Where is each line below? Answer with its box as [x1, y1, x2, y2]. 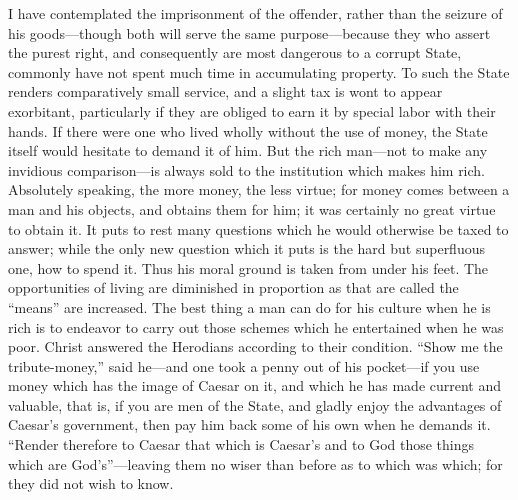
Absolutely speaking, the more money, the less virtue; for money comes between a [8, 179, 510, 200]
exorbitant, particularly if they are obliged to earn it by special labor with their [8, 100, 496, 121]
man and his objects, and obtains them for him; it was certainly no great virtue [8, 198, 496, 219]
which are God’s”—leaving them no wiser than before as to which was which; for [8, 453, 503, 474]
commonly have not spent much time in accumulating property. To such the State [8, 61, 510, 82]
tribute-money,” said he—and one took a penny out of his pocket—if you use [8, 355, 480, 376]
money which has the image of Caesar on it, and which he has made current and [8, 375, 502, 396]
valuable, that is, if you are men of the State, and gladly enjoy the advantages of [8, 394, 502, 415]
